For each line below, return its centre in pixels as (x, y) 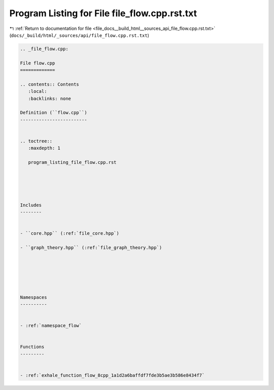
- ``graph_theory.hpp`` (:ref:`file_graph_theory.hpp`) (91, 247)
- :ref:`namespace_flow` (51, 326)
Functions (32, 347)
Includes (31, 205)
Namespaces (33, 297)
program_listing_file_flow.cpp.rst (72, 163)
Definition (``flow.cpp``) (54, 113)
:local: (38, 92)
